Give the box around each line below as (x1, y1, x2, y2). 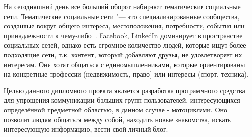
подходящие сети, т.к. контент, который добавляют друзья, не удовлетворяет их (4, 49, 242, 59)
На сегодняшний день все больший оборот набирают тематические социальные (4, 1, 241, 11)
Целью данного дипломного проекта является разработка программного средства (4, 85, 245, 95)
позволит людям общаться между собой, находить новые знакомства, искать (4, 114, 231, 124)
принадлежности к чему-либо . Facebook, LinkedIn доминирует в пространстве (4, 30, 243, 40)
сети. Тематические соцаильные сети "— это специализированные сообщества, (4, 11, 240, 21)
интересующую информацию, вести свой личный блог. (4, 124, 168, 134)
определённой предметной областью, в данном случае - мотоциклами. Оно (4, 104, 227, 114)
